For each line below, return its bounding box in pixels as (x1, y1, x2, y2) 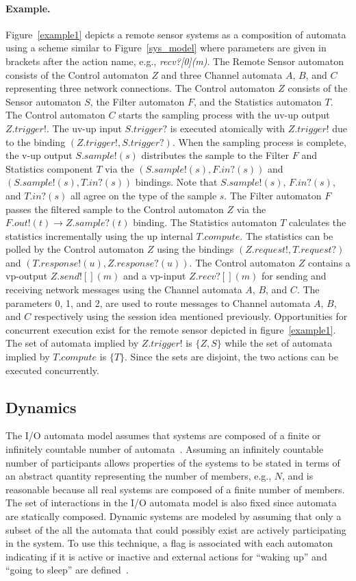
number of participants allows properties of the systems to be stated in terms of (5, 455, 340, 469)
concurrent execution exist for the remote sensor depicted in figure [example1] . (5, 322, 336, 336)
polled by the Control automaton (5, 242, 144, 256)
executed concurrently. (5, 362, 99, 377)
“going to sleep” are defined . (5, 563, 129, 577)
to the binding (5, 134, 66, 149)
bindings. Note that (135, 175, 218, 189)
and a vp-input (123, 269, 186, 283)
